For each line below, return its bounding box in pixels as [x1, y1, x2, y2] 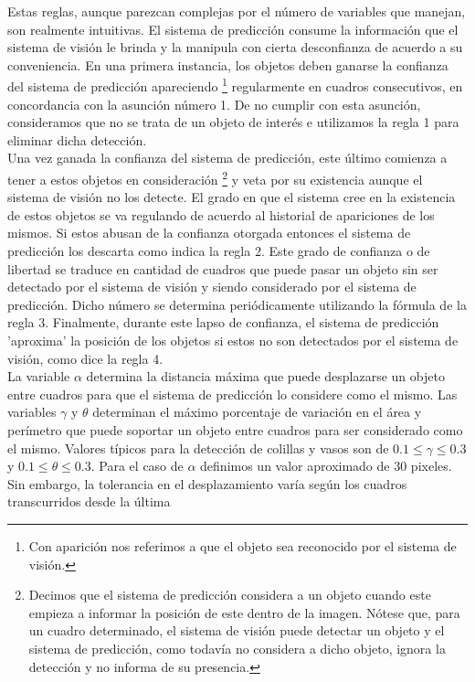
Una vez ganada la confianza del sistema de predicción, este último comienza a [7, 148, 448, 167]
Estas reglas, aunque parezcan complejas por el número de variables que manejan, [7, 2, 466, 20]
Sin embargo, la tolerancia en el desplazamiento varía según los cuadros [7, 474, 407, 493]
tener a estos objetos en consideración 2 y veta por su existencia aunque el [7, 167, 423, 188]
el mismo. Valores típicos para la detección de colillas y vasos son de [7, 438, 389, 457]
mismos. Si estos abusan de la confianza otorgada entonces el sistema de [7, 223, 411, 242]
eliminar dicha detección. [7, 130, 147, 149]
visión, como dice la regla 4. [7, 348, 164, 368]
